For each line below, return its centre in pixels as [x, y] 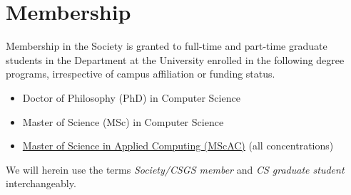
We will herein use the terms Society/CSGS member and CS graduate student [175, 169]
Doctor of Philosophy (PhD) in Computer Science [131, 97]
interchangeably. [41, 183]
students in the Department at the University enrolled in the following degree [175, 59]
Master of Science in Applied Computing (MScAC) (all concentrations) [178, 146]
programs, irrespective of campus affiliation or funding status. [141, 74]
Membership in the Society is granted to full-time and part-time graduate [167, 46]
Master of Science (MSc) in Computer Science [123, 121]
